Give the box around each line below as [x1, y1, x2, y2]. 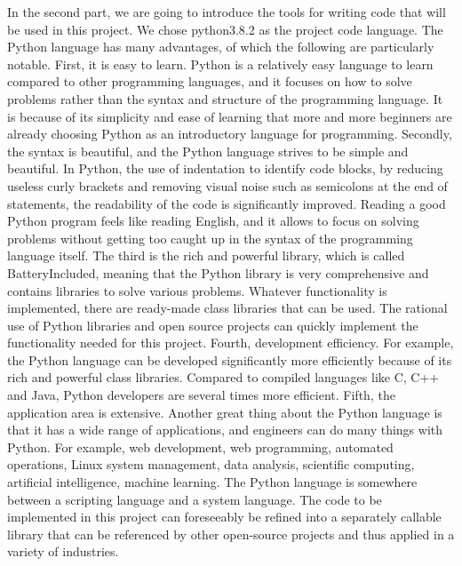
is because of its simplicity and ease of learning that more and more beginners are [7, 107, 452, 125]
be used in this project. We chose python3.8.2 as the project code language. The [7, 20, 443, 38]
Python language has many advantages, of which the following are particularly [7, 37, 434, 56]
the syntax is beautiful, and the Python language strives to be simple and [7, 141, 409, 160]
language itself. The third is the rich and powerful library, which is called [7, 246, 405, 265]
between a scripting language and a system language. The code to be [7, 490, 382, 508]
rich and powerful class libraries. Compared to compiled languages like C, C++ [7, 368, 440, 387]
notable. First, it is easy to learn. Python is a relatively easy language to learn [7, 54, 434, 73]
